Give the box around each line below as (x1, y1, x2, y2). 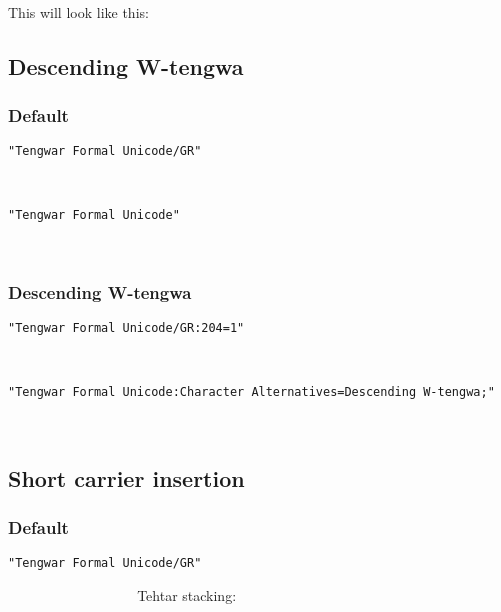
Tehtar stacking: (137, 585, 237, 606)
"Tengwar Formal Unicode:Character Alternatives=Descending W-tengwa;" (8, 385, 495, 400)
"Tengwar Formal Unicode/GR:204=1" (8, 320, 245, 335)
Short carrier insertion (8, 462, 245, 493)
